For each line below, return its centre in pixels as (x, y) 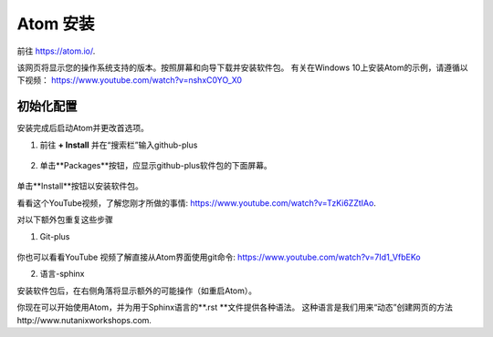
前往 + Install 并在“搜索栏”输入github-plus (119, 145)
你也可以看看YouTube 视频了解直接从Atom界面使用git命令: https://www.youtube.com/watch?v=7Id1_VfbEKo (219, 257)
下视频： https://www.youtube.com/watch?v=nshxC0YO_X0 (129, 80)
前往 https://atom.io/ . (56, 51)
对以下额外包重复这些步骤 (65, 220)
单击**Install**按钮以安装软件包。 (80, 186)
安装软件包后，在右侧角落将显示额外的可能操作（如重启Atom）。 (137, 291)
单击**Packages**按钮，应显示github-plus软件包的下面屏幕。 (156, 166)
